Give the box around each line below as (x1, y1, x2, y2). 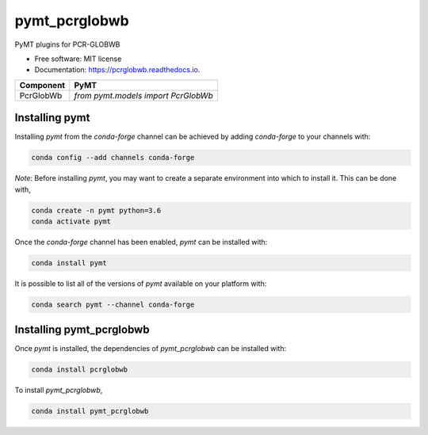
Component (19, 79, 66, 90)
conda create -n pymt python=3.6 (31, 206, 162, 215)
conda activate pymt (31, 216, 111, 226)
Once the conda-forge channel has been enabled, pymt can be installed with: (14, 237, 268, 246)
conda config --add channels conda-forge (31, 153, 195, 162)
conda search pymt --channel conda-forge (31, 300, 195, 309)
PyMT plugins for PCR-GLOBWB (14, 40, 120, 49)
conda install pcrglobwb (31, 365, 128, 374)
